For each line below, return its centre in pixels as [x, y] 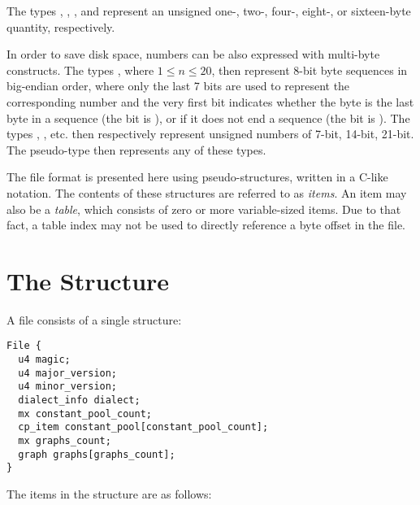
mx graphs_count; [65, 441]
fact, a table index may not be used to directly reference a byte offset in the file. [206, 225]
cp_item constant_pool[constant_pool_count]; [143, 427]
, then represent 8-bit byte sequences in [310, 70]
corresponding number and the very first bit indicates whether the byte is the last [210, 101]
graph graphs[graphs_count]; [97, 454]
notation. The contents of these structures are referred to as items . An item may [207, 192]
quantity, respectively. [61, 26]
